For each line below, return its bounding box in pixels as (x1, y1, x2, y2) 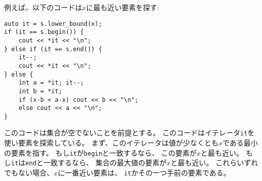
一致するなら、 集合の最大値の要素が (43, 157, 167, 168)
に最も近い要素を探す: (86, 2, 159, 12)
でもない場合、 (4, 167, 54, 178)
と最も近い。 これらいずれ (170, 157, 258, 168)
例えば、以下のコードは (4, 2, 82, 12)
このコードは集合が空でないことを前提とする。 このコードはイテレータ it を (4, 127, 255, 138)
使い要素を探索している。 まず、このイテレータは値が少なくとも (4, 137, 218, 148)
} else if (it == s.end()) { (4, 45, 102, 53)
